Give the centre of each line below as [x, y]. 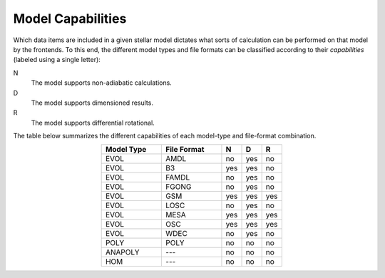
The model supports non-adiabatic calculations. [102, 83]
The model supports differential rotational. [93, 123]
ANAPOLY [122, 252]
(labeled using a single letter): [57, 60]
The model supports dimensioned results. [92, 103]
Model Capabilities [70, 19]
